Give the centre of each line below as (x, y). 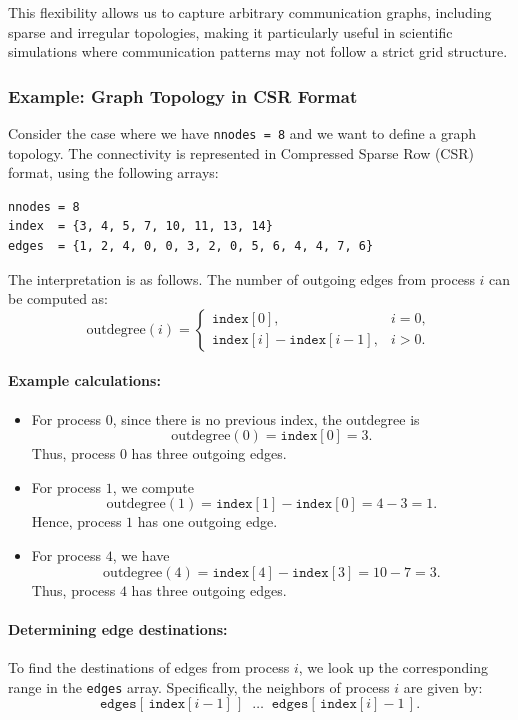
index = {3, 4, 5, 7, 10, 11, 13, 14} (140, 226)
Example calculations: (84, 380)
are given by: (443, 686)
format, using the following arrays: (113, 172)
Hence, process (76, 521)
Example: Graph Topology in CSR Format (183, 95)
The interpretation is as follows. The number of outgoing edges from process (241, 278)
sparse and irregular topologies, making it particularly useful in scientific (230, 31)
